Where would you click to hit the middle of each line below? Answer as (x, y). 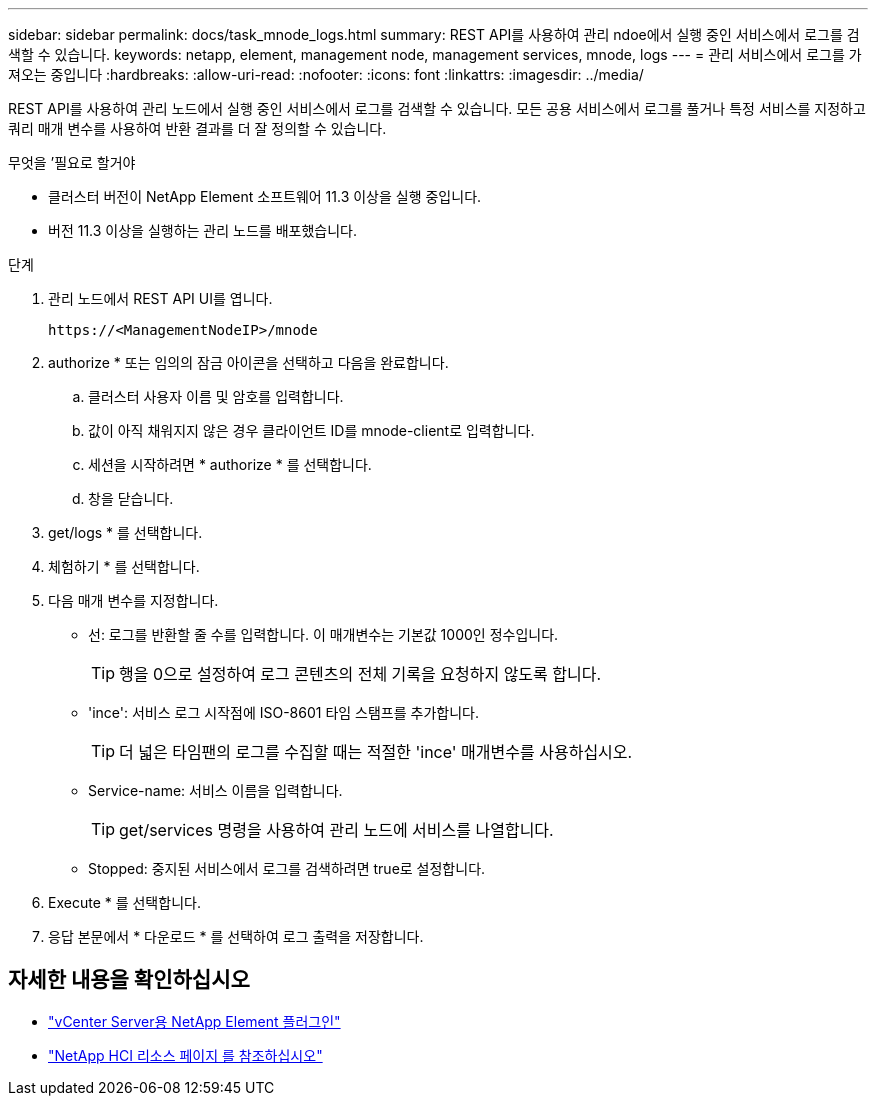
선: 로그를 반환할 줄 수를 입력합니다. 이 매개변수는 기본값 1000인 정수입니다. (323, 634)
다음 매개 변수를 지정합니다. (133, 600)
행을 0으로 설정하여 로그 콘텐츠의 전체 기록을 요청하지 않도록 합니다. (360, 674)
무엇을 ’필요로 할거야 (72, 162)
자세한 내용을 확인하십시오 (129, 980)
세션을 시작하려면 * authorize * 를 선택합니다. (230, 464)
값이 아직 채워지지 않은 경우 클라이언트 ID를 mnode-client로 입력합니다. (311, 430)
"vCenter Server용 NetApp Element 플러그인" (194, 1021)
